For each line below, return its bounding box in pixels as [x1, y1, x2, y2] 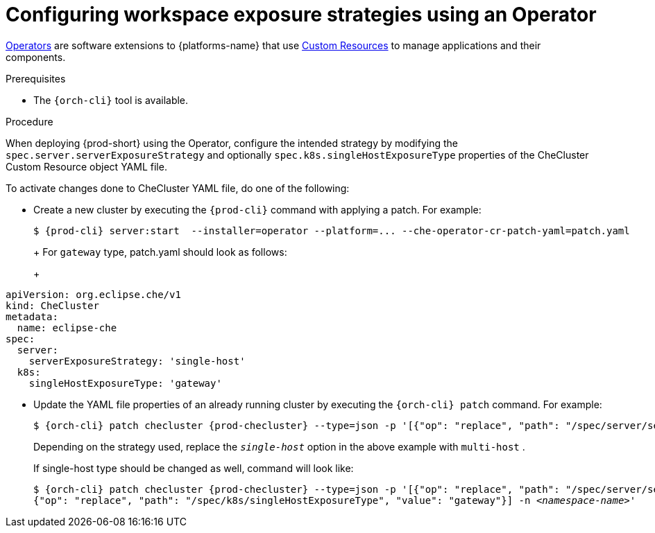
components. [6, 51, 66, 63]
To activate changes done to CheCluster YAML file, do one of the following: [6, 182, 350, 194]
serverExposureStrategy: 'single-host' [28, 355, 246, 367]
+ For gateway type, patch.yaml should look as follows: [33, 245, 287, 258]
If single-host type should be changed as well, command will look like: [33, 462, 354, 474]
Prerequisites [6, 72, 66, 85]
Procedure [6, 115, 53, 128]
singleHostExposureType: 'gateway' [28, 377, 222, 389]
